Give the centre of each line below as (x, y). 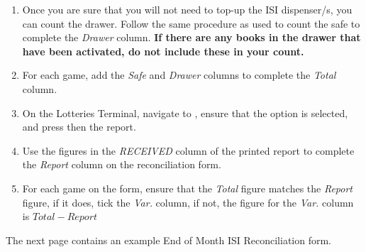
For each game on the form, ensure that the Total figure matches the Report (188, 188)
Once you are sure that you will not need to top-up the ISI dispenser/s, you (187, 9)
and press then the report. (79, 127)
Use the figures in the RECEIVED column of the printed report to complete (188, 150)
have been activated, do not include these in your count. (163, 51)
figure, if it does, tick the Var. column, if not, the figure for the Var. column (188, 202)
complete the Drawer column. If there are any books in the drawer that (192, 37)
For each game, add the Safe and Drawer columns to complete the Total (179, 75)
